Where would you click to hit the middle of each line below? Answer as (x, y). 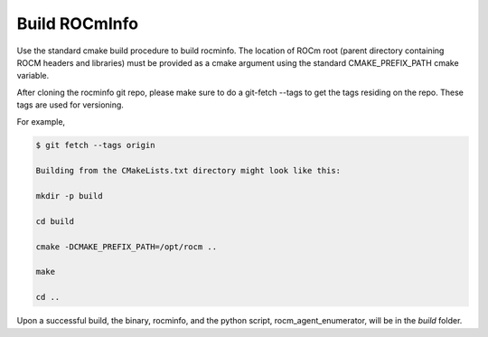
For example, (41, 121)
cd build (55, 221)
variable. (33, 76)
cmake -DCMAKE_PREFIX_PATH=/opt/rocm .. (126, 247)
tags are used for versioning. (70, 105)
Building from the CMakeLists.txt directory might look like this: (188, 171)
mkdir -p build (69, 196)
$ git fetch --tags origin (95, 145)
